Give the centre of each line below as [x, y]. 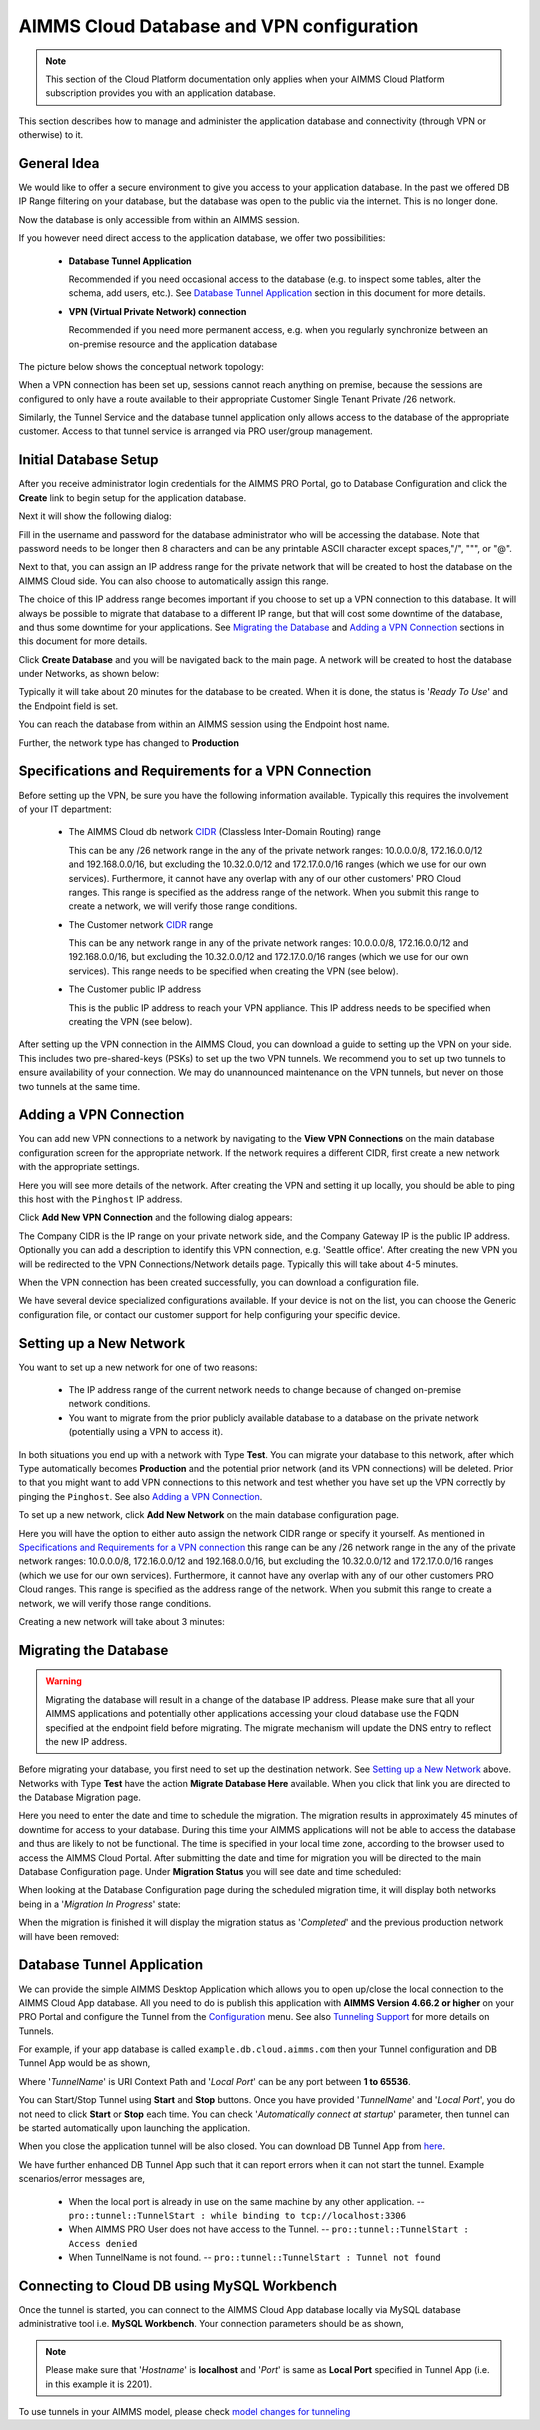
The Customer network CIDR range [141, 924]
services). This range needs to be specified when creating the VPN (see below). [233, 971]
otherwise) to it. [51, 135]
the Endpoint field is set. [68, 706]
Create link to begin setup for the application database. [132, 497]
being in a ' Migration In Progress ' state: [99, 1904]
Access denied [103, 2243]
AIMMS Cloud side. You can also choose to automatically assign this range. [173, 581]
